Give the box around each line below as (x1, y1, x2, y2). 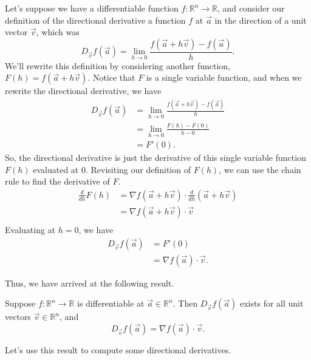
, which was (36, 25, 80, 38)
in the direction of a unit (214, 13, 307, 26)
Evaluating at (5, 223, 56, 236)
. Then (173, 297, 198, 310)
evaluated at (33, 163, 79, 175)
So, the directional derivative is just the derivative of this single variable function (5, 151, 306, 164)
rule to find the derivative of (5, 175, 110, 188)
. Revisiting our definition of (85, 163, 191, 175)
